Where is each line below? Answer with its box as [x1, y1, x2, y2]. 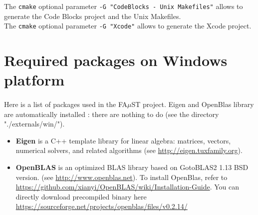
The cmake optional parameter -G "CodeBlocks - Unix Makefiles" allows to [4, 1, 243, 11]
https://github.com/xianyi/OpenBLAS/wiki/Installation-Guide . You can [15, 181, 239, 192]
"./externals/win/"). [4, 118, 65, 129]
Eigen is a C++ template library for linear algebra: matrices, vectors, [15, 135, 231, 145]
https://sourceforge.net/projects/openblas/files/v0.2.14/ [15, 201, 188, 211]
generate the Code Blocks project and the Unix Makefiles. [4, 10, 181, 21]
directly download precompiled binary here [15, 191, 147, 201]
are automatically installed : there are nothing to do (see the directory [4, 108, 219, 119]
